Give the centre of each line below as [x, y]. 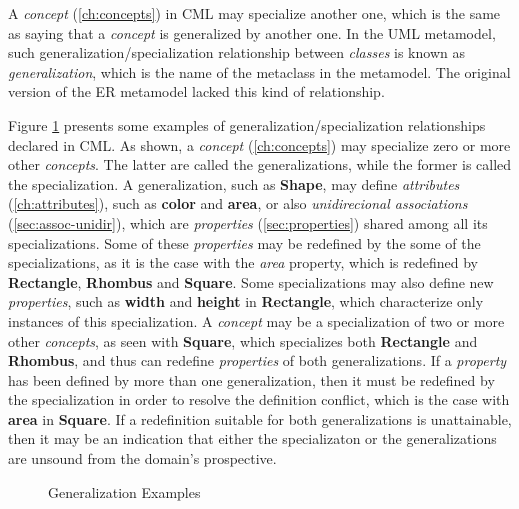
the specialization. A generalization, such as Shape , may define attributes [234, 183]
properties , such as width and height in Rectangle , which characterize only [246, 301]
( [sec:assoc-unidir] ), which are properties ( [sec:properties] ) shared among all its [248, 222]
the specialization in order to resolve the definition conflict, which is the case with [259, 399]
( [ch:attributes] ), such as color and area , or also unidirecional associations [238, 203]
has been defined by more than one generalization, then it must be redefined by [251, 379]
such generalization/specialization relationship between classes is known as [236, 52]
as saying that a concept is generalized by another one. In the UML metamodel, [252, 32]
